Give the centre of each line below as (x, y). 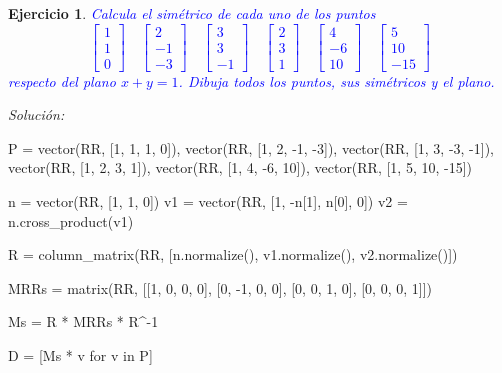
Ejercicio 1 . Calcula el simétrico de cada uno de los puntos (192, 13)
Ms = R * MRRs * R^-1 (83, 321)
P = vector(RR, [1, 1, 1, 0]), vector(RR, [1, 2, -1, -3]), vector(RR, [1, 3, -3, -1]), (251, 147)
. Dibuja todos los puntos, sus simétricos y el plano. (336, 80)
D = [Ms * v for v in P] (80, 355)
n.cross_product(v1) (71, 220)
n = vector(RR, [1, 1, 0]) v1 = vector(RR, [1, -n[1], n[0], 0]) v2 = (208, 201)
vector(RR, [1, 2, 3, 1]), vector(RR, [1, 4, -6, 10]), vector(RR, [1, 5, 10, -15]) (240, 167)
